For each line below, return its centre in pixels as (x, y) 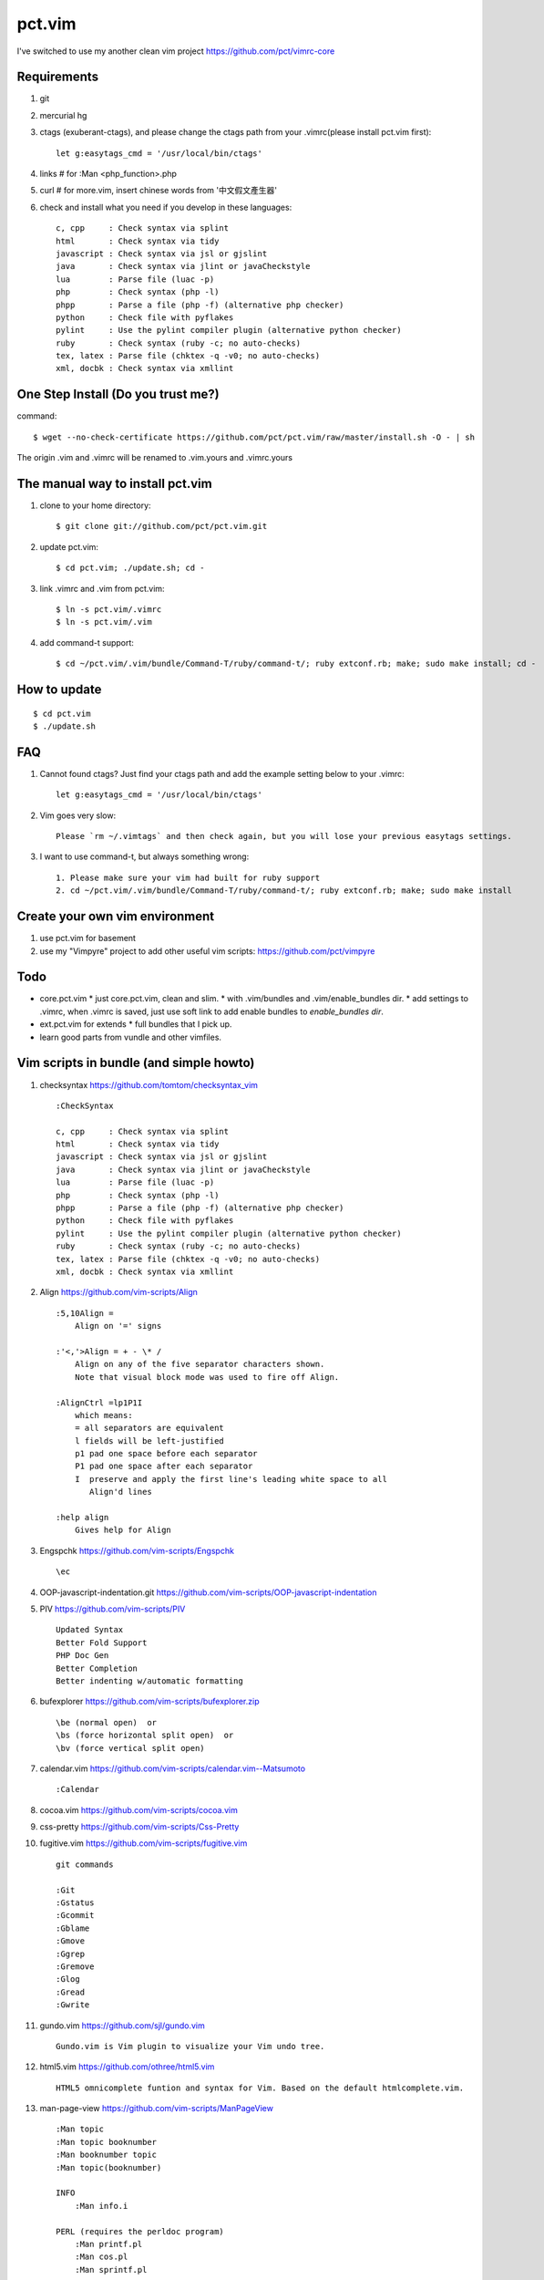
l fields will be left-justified (149, 1441)
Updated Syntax (90, 1630)
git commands (85, 1864)
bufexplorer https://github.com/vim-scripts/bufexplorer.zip (149, 1702)
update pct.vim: (69, 546)
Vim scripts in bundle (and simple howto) (136, 1063)
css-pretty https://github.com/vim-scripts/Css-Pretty (139, 1827)
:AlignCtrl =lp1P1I (99, 1403)
